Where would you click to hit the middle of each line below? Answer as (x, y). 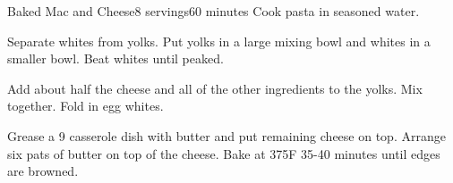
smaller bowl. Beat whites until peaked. (115, 58)
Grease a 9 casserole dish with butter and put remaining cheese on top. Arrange (226, 135)
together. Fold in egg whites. (85, 106)
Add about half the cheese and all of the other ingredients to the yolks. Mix (215, 88)
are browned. (43, 171)
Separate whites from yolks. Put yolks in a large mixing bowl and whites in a (219, 41)
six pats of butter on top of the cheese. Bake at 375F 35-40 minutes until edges (224, 153)
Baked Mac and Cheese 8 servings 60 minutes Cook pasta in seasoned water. (214, 11)
